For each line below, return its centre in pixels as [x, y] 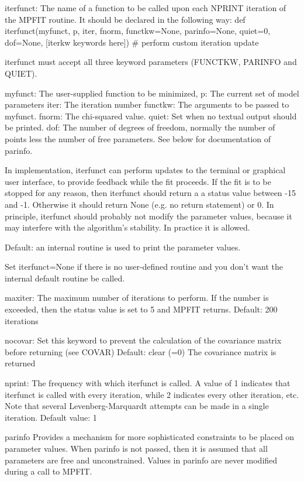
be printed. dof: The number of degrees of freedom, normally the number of [140, 127]
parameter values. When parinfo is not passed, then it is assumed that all [136, 448]
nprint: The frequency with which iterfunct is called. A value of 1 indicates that [148, 383]
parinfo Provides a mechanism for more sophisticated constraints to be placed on [150, 437]
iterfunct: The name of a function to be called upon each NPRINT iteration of [146, 8]
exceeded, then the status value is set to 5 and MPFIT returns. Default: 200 [141, 309]
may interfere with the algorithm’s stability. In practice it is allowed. [127, 227]
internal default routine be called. [65, 278]
